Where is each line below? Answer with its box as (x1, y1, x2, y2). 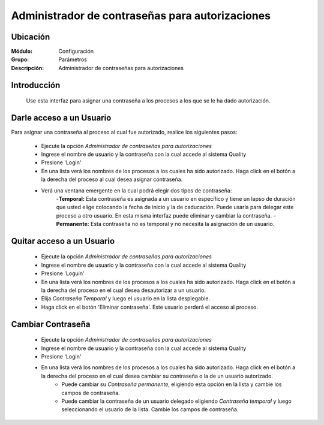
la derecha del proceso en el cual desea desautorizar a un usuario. (41, 287, 206, 294)
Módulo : (11, 48, 33, 55)
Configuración (58, 48, 94, 55)
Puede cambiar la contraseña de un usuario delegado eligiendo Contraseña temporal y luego (61, 397, 292, 405)
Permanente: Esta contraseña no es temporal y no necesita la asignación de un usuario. (56, 221, 275, 228)
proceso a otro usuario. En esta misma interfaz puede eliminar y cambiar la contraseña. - (56, 212, 276, 219)
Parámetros (58, 56, 87, 63)
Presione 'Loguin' (41, 270, 85, 277)
